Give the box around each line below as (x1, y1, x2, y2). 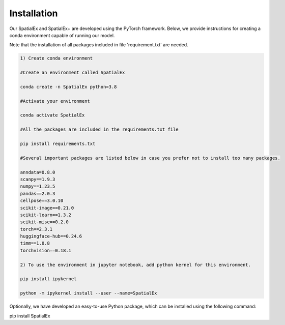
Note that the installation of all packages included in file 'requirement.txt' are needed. (9, 42, 188, 48)
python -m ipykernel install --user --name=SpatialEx (20, 290, 157, 296)
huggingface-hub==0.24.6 (20, 233, 82, 239)
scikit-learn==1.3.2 (20, 212, 71, 218)
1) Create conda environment (20, 55, 93, 61)
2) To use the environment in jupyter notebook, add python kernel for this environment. (20, 262, 251, 268)
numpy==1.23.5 (20, 184, 55, 189)
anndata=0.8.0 (20, 169, 55, 175)
